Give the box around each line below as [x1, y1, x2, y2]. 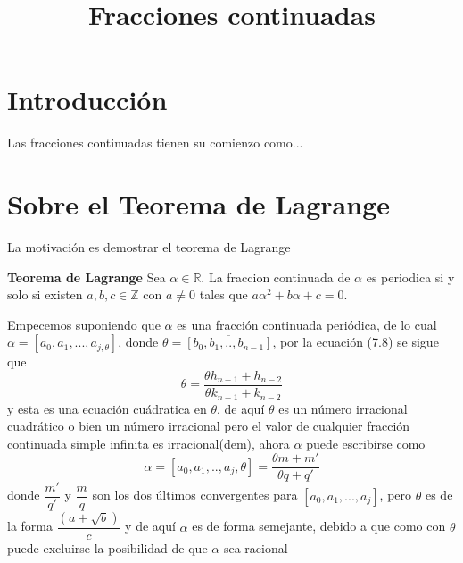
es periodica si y [366, 267, 455, 286]
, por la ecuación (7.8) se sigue [272, 332, 439, 351]
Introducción [7, 81, 168, 118]
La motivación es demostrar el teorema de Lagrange [7, 238, 291, 256]
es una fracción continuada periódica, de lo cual [177, 315, 437, 333]
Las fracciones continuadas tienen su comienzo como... [7, 133, 303, 152]
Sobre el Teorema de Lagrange [7, 186, 391, 223]
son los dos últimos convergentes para [92, 485, 298, 504]
